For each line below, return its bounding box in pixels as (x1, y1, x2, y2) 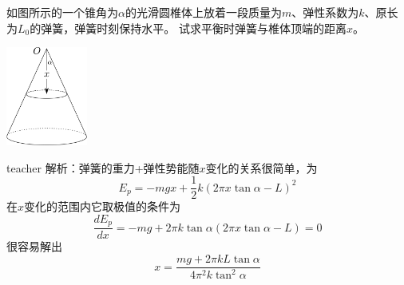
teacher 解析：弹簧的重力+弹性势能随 (6, 159, 200, 176)
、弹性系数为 (291, 4, 359, 20)
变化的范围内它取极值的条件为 (24, 198, 181, 215)
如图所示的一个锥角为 (6, 4, 118, 20)
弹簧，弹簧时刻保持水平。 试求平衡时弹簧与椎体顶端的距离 (41, 19, 347, 36)
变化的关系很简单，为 (205, 159, 318, 176)
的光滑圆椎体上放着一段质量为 (125, 4, 282, 20)
